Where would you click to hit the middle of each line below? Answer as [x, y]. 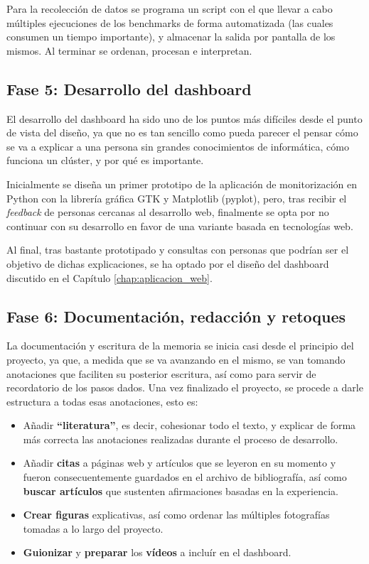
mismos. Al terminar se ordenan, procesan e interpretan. [129, 50]
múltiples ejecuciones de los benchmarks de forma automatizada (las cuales [170, 22]
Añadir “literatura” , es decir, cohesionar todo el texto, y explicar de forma [189, 425]
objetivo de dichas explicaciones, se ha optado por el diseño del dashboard [168, 263]
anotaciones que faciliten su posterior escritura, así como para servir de [161, 373]
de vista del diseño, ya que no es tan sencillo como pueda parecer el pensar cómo [182, 132]
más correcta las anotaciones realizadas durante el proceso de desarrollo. [181, 439]
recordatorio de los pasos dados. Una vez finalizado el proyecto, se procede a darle [185, 387]
